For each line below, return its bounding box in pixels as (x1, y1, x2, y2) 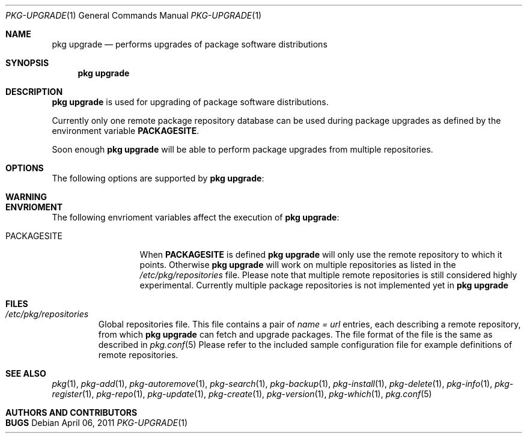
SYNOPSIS (5, 58, 49, 68)
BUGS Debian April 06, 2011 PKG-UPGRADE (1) (5, 418, 188, 428)
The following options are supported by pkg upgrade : (52, 173, 264, 183)
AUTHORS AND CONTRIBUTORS (5, 407, 138, 418)
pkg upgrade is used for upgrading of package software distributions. (52, 97, 329, 107)
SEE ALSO (5, 368, 46, 379)
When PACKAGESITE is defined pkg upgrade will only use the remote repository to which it (139, 249, 502, 260)
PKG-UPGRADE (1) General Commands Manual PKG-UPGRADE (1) (5, 10, 262, 20)
